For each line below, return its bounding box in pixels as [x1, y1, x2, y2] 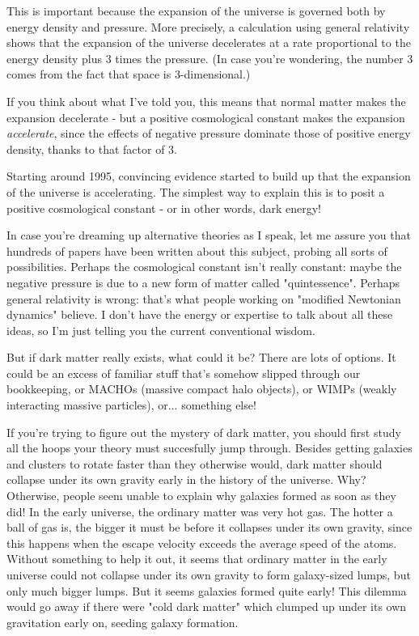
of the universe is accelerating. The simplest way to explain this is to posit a [6, 183, 385, 200]
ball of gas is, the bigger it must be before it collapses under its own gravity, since [6, 519, 413, 536]
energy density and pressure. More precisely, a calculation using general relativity [6, 18, 410, 35]
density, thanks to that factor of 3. [6, 140, 177, 157]
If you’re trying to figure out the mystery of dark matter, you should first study [6, 423, 401, 440]
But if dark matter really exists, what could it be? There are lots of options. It [6, 349, 396, 366]
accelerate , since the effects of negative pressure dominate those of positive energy [6, 125, 411, 142]
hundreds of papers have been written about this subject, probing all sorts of [6, 242, 387, 259]
